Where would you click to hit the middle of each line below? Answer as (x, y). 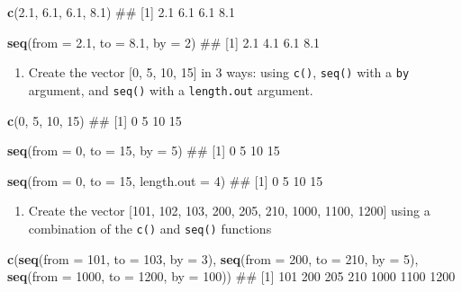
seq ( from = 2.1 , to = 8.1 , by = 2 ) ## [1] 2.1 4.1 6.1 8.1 (164, 42)
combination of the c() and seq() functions (150, 228)
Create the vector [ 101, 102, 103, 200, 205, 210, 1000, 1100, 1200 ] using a (229, 211)
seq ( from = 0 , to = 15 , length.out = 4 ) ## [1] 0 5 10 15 (165, 180)
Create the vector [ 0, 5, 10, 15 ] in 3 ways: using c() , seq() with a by (219, 72)
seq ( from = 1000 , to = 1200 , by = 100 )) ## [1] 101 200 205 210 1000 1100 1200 (231, 276)
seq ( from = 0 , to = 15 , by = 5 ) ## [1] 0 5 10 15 (144, 150)
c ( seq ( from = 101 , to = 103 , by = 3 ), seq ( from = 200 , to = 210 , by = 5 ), (213, 258)
